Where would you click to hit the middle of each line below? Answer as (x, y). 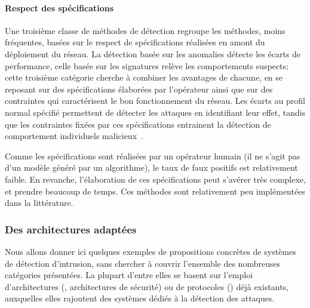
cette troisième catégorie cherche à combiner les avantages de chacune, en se (144, 77)
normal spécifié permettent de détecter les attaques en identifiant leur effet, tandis (155, 112)
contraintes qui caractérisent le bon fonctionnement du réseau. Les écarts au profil (155, 101)
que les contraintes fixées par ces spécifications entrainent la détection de (138, 124)
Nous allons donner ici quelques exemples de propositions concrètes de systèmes (151, 251)
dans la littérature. (39, 203)
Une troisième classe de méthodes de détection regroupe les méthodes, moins (145, 30)
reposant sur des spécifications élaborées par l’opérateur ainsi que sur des (139, 89)
